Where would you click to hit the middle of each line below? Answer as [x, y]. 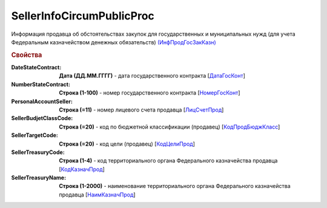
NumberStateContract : [41, 84]
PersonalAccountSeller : [42, 101]
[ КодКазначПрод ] [82, 169]
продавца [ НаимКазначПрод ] [97, 195]
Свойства [27, 55]
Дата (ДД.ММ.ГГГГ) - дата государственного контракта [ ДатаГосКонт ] [152, 76]
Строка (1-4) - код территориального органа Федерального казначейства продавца [168, 161]
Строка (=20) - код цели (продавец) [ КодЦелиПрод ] [127, 144]
